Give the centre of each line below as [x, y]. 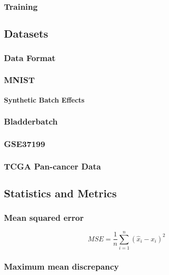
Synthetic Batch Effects [44, 99]
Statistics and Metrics [60, 193]
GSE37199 [25, 144]
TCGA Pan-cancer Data [53, 166]
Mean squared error [44, 217]
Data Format [30, 57]
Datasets [26, 33]
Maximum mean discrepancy [62, 266]
